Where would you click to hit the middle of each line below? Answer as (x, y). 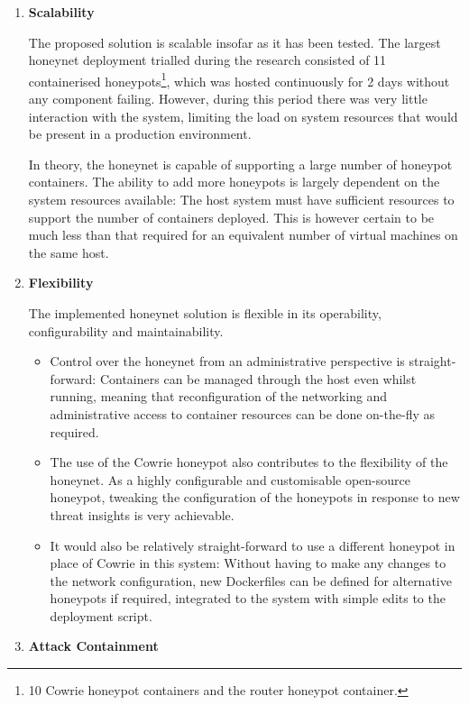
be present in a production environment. (140, 134)
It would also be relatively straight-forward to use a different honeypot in (253, 545)
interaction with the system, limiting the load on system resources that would (243, 116)
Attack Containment (93, 646)
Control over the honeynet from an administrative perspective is (227, 361)
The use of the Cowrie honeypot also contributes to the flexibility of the (249, 462)
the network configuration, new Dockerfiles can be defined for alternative (251, 580)
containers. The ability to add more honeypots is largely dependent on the (234, 182)
